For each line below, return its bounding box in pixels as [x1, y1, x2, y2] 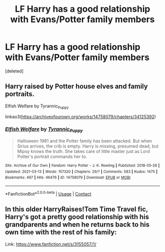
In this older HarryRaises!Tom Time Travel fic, [5, 205, 148, 214]
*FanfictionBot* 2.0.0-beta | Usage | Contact [5, 190, 92, 197]
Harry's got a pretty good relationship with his [5, 213, 149, 221]
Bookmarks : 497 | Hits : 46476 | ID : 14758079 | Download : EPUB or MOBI [5, 175, 131, 180]
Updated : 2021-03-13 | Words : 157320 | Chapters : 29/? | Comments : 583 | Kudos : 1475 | [5, 169, 158, 174]
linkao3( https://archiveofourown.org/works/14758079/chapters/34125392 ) [5, 114, 156, 120]
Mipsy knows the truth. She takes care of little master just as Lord [17, 149, 150, 154]
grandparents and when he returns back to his [5, 221, 150, 229]
